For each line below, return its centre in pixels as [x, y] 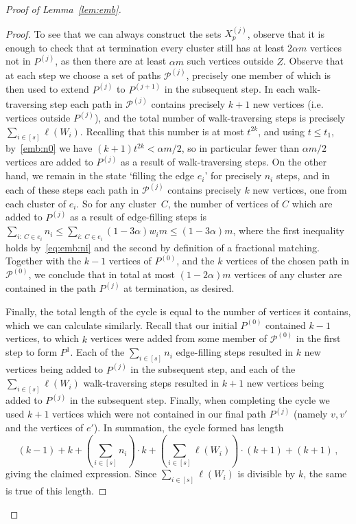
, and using [281, 131]
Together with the [44, 261]
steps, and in [303, 175]
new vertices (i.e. [288, 103]
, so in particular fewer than [240, 148]
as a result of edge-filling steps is [138, 217]
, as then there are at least [111, 61]
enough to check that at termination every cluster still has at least [145, 47]
